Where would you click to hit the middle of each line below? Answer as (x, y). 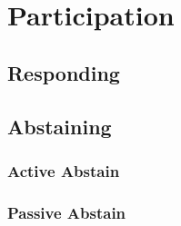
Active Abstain (64, 170)
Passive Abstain (67, 212)
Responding (64, 72)
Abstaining (60, 126)
